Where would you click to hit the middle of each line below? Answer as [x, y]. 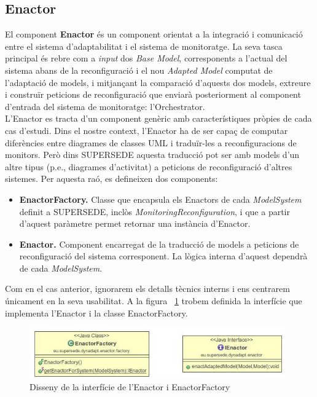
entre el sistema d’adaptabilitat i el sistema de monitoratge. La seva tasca [144, 46]
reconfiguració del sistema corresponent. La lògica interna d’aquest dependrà [163, 256]
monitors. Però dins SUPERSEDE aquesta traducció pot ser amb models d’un [152, 155]
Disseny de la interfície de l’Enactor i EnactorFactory [130, 387]
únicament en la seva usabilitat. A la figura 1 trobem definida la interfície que [154, 301]
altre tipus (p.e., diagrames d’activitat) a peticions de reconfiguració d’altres [149, 166]
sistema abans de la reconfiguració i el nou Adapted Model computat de [139, 70]
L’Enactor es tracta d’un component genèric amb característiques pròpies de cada [158, 118]
